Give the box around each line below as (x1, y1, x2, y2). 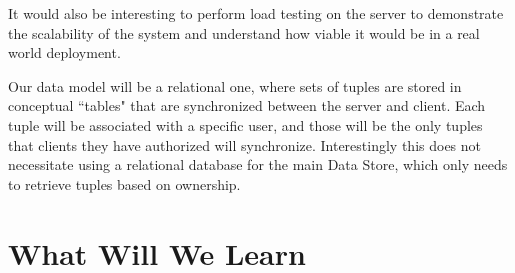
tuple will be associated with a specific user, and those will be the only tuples (8, 114, 483, 135)
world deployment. (8, 42, 121, 63)
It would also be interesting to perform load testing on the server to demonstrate (8, 3, 504, 23)
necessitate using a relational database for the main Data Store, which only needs (8, 154, 508, 175)
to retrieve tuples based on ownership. (8, 173, 241, 194)
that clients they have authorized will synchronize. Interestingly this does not (8, 134, 482, 155)
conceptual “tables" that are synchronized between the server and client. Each (8, 95, 486, 116)
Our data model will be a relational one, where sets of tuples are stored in (8, 75, 462, 96)
